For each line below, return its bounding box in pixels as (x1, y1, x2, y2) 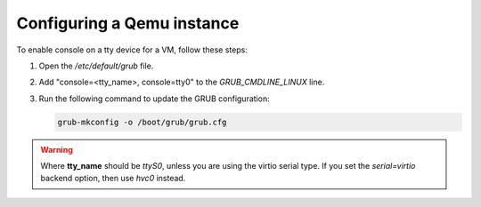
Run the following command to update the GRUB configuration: (38, 93, 271, 104)
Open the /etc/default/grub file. (38, 60, 154, 71)
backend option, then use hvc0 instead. (40, 173, 186, 184)
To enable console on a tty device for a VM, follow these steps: (16, 44, 249, 55)
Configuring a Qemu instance (16, 13, 240, 33)
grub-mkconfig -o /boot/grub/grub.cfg (57, 116, 227, 127)
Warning (40, 144, 73, 155)
